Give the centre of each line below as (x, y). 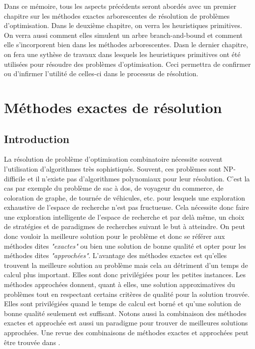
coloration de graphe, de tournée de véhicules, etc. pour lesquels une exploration (125, 197)
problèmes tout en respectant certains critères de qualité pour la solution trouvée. (127, 294)
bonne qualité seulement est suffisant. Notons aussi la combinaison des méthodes (125, 313)
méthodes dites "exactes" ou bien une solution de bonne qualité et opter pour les (125, 246)
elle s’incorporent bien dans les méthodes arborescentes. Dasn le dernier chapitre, (126, 44)
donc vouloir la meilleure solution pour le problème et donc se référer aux (114, 236)
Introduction (37, 138)
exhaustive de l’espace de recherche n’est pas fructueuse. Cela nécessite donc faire (127, 207)
